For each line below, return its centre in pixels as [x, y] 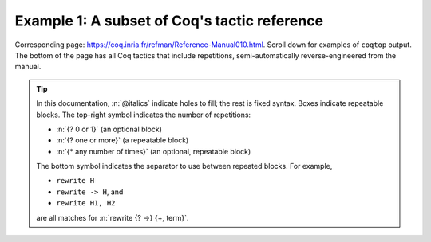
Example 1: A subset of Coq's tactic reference [169, 21]
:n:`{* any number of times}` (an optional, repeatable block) [154, 151]
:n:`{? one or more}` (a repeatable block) [123, 140]
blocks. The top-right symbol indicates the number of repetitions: [144, 115]
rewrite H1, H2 [86, 203]
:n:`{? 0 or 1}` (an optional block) [109, 129]
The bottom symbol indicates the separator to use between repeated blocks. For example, [184, 166]
